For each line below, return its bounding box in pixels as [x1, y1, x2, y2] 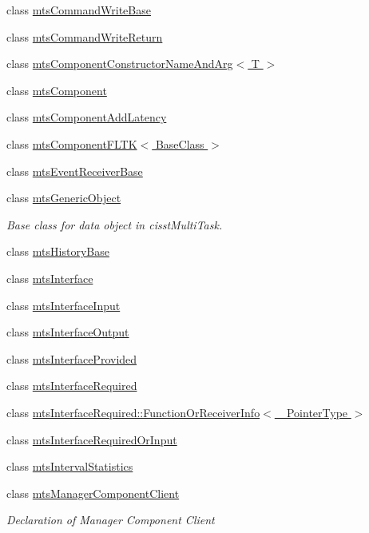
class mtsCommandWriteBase [6, 2, 151, 18]
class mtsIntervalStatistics [6, 458, 133, 475]
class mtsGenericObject [6, 189, 121, 206]
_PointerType [278, 404, 348, 420]
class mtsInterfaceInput [6, 296, 121, 313]
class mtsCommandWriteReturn [6, 28, 163, 45]
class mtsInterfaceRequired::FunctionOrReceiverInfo [6, 404, 260, 420]
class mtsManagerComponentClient [6, 484, 180, 501]
